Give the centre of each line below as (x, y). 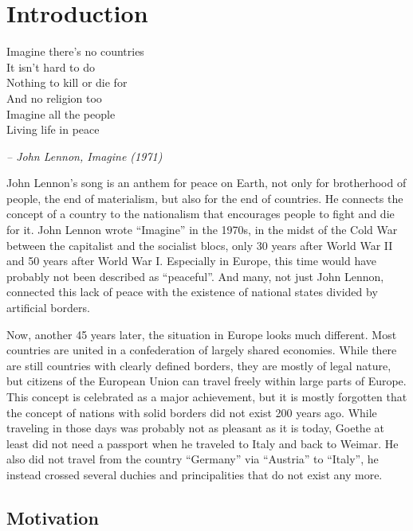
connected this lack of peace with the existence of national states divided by (192, 292)
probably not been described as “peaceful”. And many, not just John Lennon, (195, 276)
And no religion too (54, 98)
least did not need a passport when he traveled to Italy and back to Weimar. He (203, 443)
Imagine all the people (61, 113)
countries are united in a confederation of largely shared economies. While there (202, 350)
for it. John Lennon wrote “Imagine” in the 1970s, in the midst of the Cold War (202, 230)
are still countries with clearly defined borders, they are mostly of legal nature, (199, 365)
